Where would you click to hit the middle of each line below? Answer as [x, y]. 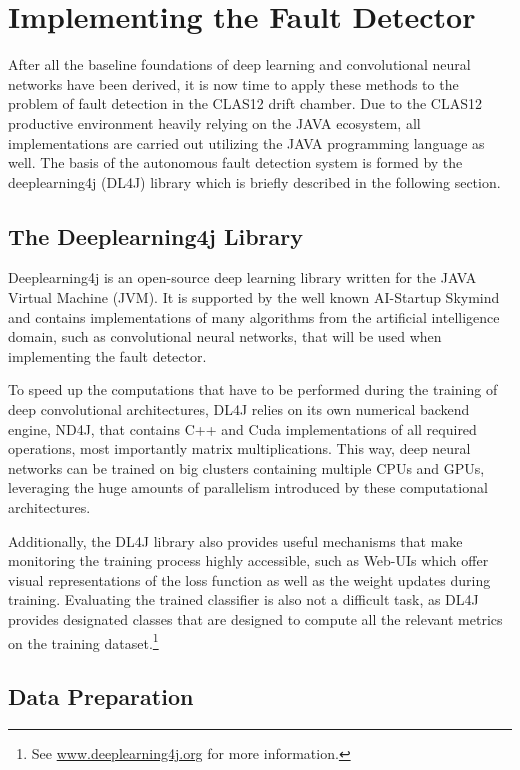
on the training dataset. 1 [83, 641]
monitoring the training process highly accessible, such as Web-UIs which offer [248, 560]
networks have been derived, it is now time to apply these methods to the [233, 83]
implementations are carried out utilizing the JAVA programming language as [246, 142]
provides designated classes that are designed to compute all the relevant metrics [255, 618]
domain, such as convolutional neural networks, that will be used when [225, 336]
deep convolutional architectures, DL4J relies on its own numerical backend [239, 409]
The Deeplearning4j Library [156, 235]
